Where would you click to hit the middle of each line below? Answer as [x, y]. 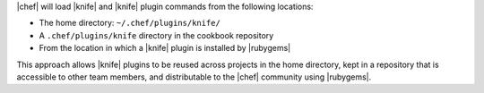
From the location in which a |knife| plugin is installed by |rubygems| [165, 48]
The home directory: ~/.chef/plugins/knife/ [130, 23]
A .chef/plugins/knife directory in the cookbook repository [156, 35]
